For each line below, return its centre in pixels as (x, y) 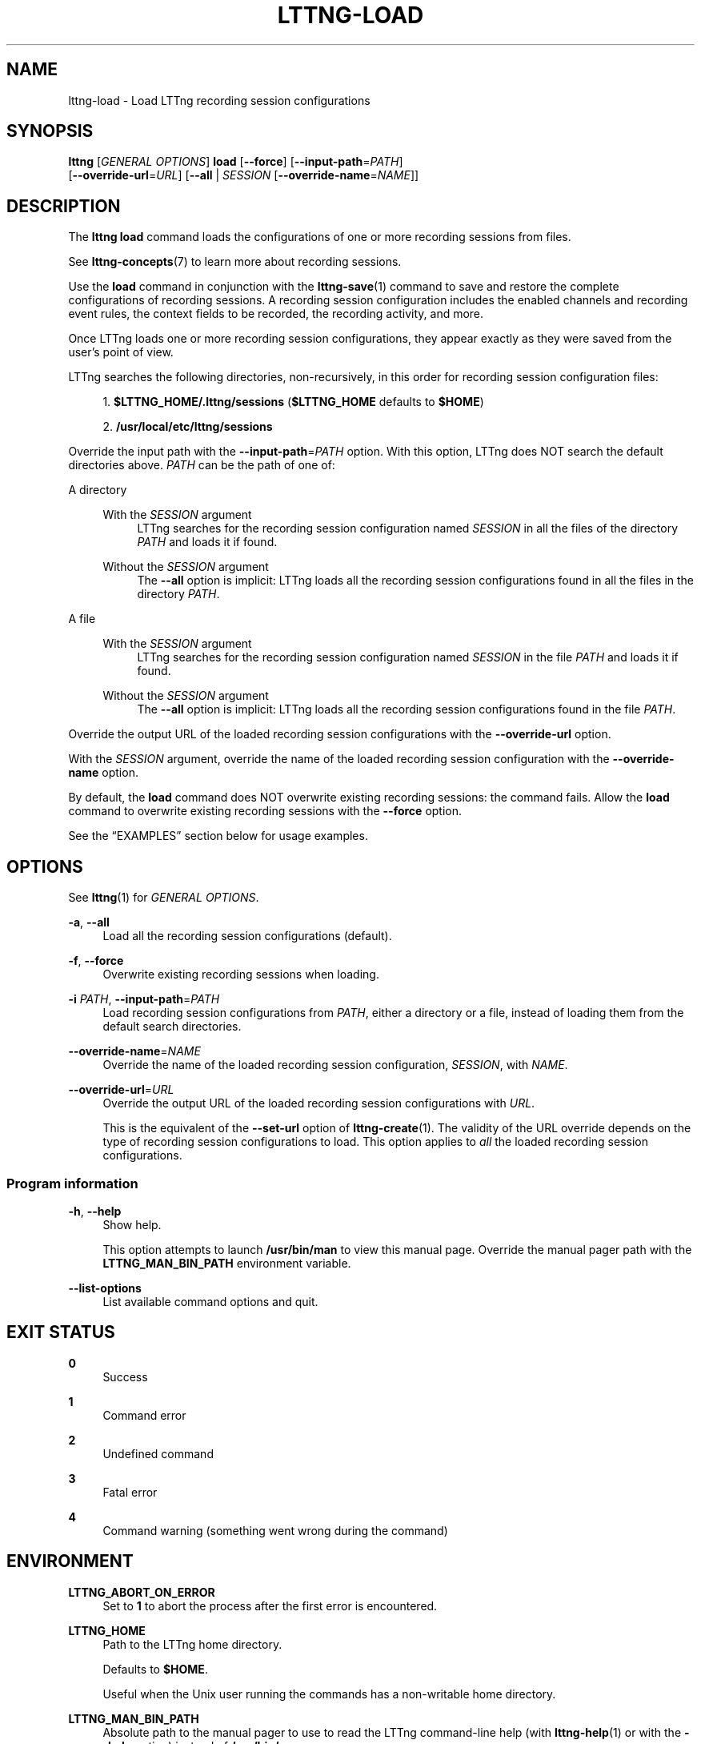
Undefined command (158, 1453)
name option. (103, 773)
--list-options (105, 1288)
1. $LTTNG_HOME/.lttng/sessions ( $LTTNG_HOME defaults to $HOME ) (293, 402)
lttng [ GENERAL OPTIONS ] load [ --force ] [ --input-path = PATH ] (236, 162)
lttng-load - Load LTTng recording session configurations (219, 100)
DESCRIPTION (64, 206)
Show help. (132, 1224)
